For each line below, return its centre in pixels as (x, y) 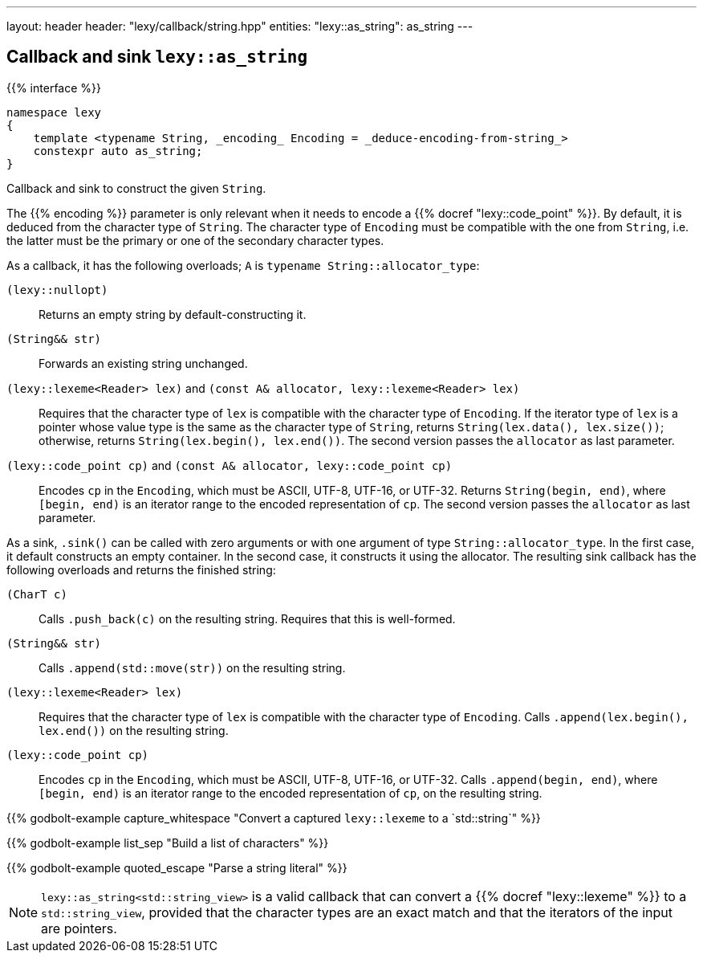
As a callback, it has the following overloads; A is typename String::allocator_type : (243, 265)
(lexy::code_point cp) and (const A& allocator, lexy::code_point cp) (230, 465)
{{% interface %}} (54, 88)
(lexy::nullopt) (57, 290)
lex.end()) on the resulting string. (134, 730)
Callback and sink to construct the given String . (136, 188)
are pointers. (79, 928)
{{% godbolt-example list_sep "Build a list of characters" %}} (168, 843)
